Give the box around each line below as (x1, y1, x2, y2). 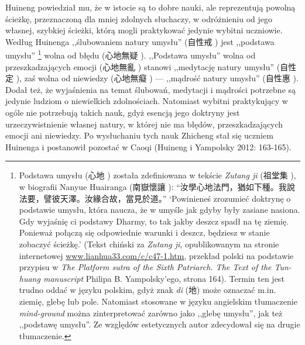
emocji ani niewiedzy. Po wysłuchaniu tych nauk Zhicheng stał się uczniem (5, 129, 273, 142)
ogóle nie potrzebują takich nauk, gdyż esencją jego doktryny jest (5, 106, 240, 118)
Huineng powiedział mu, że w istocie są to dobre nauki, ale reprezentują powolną (5, 1, 296, 13)
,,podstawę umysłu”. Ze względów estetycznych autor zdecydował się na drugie (19, 318, 300, 330)
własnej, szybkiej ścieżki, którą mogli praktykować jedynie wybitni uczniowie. (5, 24, 283, 36)
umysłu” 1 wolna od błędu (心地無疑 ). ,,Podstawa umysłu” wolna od (5, 47, 256, 61)
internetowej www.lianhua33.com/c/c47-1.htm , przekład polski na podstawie (19, 249, 294, 261)
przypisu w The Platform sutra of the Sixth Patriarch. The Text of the (19, 261, 272, 273)
